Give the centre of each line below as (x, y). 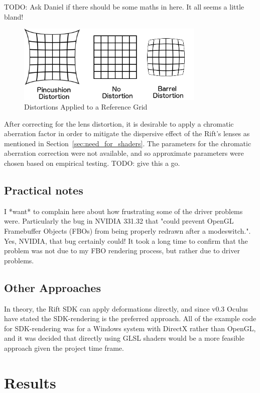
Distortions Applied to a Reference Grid (86, 107)
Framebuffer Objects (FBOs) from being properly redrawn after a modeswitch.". (127, 231)
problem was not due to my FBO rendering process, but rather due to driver (122, 251)
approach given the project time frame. (64, 348)
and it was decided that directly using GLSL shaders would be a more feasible (124, 338)
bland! (14, 16)
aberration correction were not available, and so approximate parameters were (124, 153)
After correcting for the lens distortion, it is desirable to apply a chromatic (119, 123)
